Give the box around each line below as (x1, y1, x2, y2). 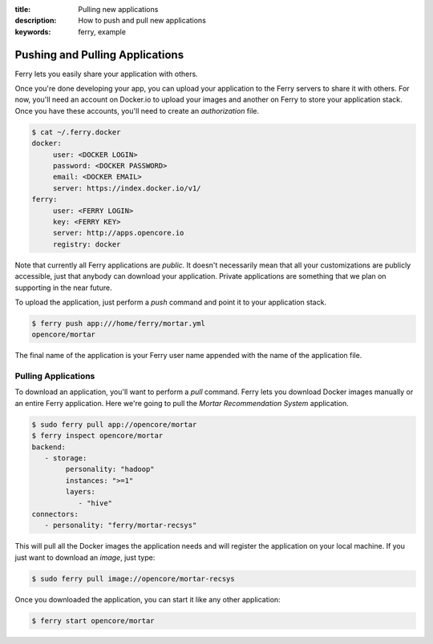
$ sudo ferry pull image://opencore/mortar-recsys (31, 574, 236, 583)
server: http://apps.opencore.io (52, 228, 184, 238)
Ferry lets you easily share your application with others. (14, 69, 198, 78)
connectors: (31, 509, 79, 518)
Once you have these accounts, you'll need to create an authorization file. (14, 106, 260, 115)
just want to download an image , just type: (14, 553, 156, 562)
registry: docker (52, 239, 121, 248)
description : (14, 16, 57, 26)
